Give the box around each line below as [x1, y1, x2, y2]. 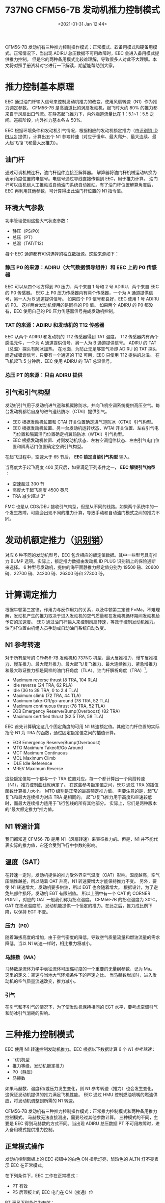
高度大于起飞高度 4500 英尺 [12, 487, 69, 493]
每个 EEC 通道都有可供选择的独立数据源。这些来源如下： [5, 251, 119, 257]
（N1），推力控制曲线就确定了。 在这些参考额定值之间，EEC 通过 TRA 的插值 [5, 782, 159, 788]
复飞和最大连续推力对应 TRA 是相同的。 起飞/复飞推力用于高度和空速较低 [5, 794, 152, 800]
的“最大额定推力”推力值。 [5, 806, 56, 812]
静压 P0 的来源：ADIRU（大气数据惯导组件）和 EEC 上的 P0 [5, 264, 146, 271]
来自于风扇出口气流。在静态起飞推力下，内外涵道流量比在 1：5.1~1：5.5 [5, 111, 149, 117]
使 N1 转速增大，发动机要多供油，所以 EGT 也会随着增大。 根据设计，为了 [5, 884, 154, 890]
